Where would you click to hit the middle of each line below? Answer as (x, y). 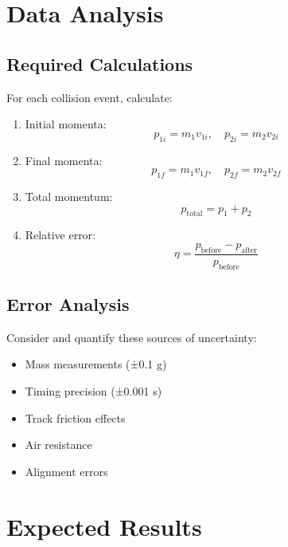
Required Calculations (100, 63)
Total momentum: (69, 196)
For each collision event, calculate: (90, 97)
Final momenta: (64, 160)
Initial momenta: (66, 124)
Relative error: (60, 235)
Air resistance (58, 445)
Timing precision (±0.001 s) (93, 390)
